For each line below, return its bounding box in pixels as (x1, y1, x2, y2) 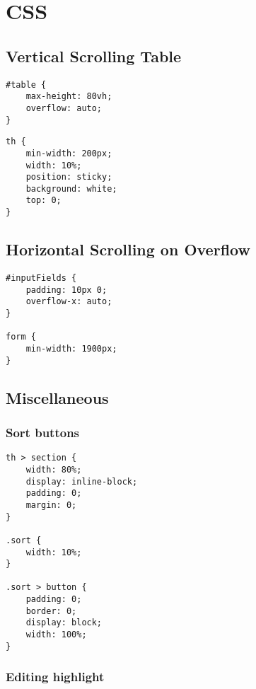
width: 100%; (25, 630, 87, 640)
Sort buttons (6, 423, 80, 441)
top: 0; (25, 195, 62, 206)
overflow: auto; (25, 103, 103, 113)
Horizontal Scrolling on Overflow (6, 238, 250, 260)
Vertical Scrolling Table (6, 45, 182, 66)
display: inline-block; (25, 476, 138, 487)
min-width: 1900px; (25, 343, 117, 354)
